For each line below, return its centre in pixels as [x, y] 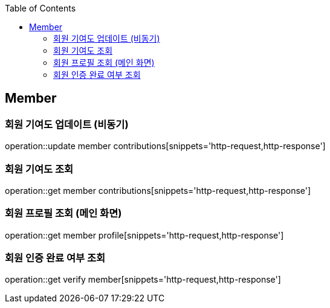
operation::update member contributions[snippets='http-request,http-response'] [165, 146]
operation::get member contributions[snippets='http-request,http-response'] [158, 190]
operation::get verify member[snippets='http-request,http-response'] [143, 280]
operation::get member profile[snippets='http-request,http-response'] [144, 235]
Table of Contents [40, 8]
